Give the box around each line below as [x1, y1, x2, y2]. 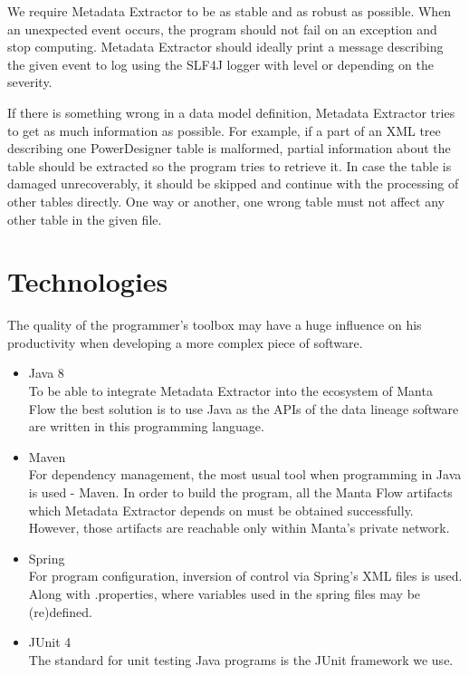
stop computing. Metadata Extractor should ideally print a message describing [7, 37, 444, 56]
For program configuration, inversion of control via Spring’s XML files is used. [28, 566, 463, 585]
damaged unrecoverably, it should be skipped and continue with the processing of [7, 174, 459, 193]
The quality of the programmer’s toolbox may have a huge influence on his [7, 315, 422, 334]
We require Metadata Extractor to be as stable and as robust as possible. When [7, 2, 452, 20]
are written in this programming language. [28, 417, 264, 436]
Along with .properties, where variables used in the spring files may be [28, 583, 421, 603]
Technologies [7, 263, 168, 300]
